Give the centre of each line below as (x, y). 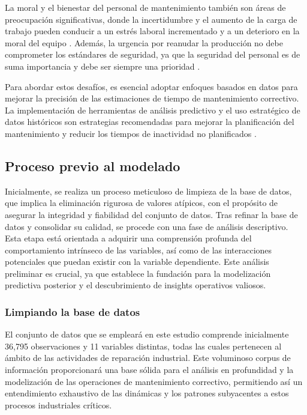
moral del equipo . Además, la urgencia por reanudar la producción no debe (144, 42)
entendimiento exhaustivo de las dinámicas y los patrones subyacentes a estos (147, 393)
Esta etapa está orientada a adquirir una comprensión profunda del (128, 238)
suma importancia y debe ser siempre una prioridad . (103, 66)
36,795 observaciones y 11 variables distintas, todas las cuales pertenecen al (143, 346)
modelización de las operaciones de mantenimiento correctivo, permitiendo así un (154, 381)
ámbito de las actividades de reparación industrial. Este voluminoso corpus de (148, 358)
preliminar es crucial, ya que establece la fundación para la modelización (138, 273)
